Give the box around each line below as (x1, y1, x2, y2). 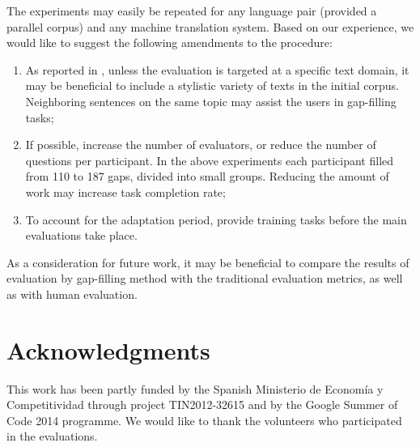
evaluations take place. (25, 227, 138, 244)
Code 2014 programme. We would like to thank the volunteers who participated (6, 411, 402, 428)
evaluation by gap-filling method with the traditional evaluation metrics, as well (6, 270, 403, 287)
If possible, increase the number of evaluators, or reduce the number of (25, 136, 376, 153)
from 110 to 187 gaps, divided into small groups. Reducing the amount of (25, 168, 389, 185)
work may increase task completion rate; (25, 183, 226, 200)
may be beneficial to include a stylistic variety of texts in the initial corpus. (25, 77, 400, 94)
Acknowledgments (6, 333, 210, 366)
